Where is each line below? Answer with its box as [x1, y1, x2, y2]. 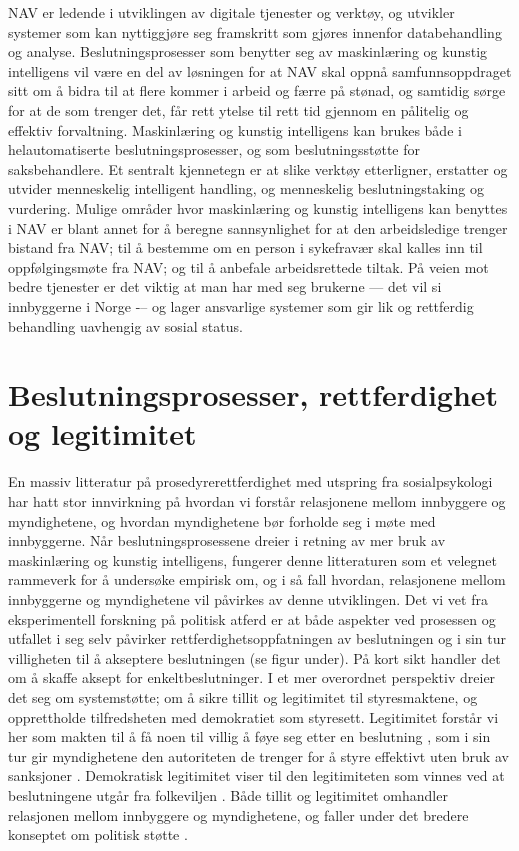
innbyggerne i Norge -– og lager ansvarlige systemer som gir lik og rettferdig [8, 295, 474, 316]
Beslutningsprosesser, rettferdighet [8, 374, 499, 415]
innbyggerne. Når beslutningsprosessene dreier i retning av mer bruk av [8, 530, 446, 551]
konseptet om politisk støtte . [8, 824, 188, 845]
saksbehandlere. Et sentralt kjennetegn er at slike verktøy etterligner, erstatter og [8, 158, 508, 179]
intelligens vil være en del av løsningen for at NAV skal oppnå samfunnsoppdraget [8, 60, 512, 81]
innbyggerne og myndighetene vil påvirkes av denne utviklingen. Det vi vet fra [8, 588, 488, 609]
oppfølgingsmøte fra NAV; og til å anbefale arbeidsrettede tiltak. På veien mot [8, 256, 489, 277]
